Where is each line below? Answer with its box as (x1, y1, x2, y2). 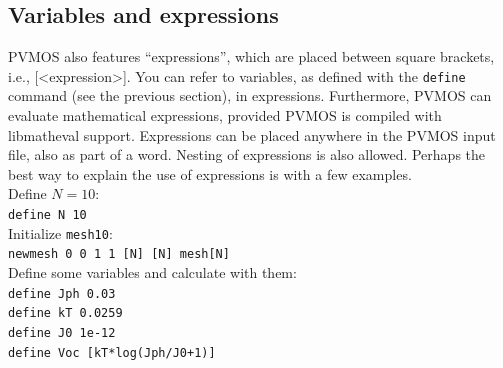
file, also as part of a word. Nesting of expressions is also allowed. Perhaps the (8, 144, 486, 165)
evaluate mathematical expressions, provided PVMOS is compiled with (8, 105, 442, 126)
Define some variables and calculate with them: (8, 261, 297, 282)
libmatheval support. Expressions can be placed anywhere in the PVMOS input (8, 124, 496, 145)
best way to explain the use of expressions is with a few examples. (8, 163, 412, 184)
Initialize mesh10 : (8, 222, 113, 243)
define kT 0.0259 (8, 306, 123, 321)
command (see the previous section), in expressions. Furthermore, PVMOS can (8, 85, 492, 106)
